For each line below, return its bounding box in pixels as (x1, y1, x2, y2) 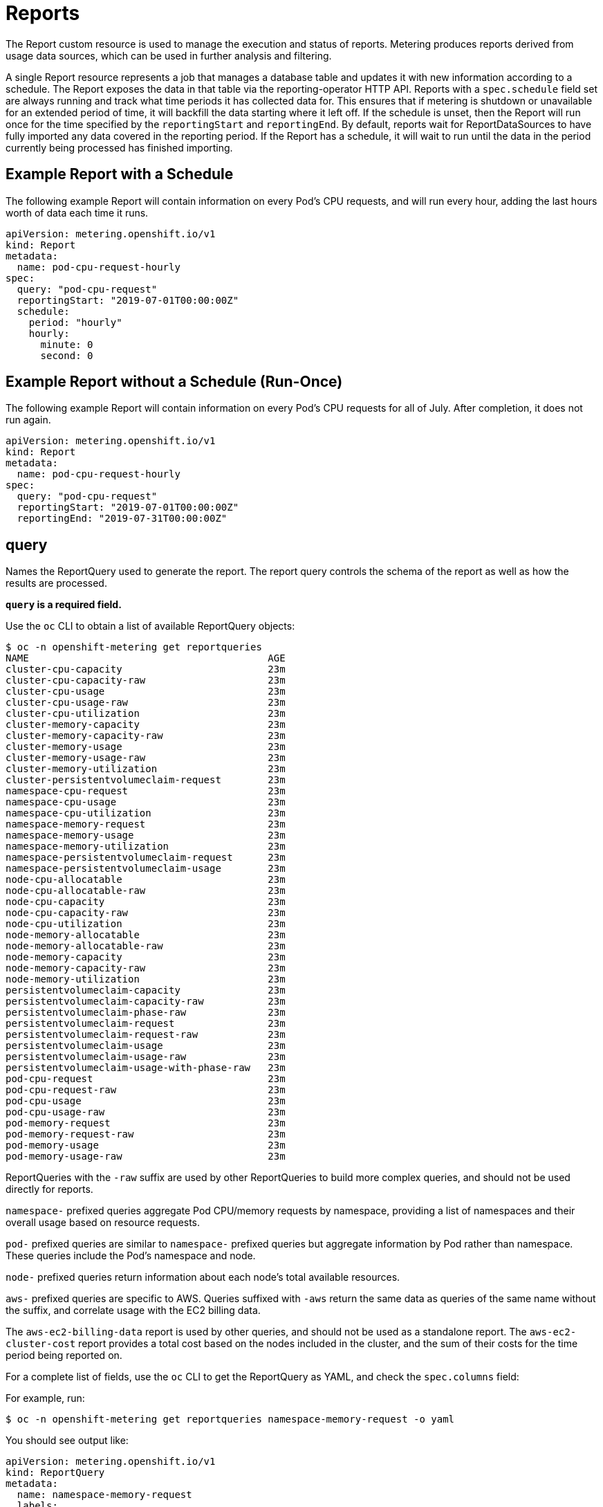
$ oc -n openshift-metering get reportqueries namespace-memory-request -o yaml (6, 1414, 455, 1425)
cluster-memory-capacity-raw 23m (6, 730, 286, 742)
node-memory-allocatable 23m (6, 929, 286, 941)
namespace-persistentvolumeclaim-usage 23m (6, 863, 286, 875)
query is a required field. (6, 599, 122, 611)
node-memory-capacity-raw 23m (6, 962, 286, 974)
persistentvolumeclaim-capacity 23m (6, 985, 286, 996)
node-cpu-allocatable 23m (6, 874, 286, 886)
